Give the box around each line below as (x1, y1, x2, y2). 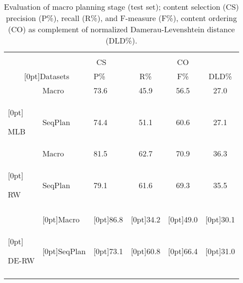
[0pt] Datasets (24, 70, 70, 82)
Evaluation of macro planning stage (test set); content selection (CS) (4, 1, 239, 12)
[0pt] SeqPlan (42, 245, 86, 257)
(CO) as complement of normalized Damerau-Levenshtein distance (8, 23, 235, 35)
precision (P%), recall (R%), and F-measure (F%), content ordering (6, 12, 237, 23)
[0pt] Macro (42, 214, 80, 225)
